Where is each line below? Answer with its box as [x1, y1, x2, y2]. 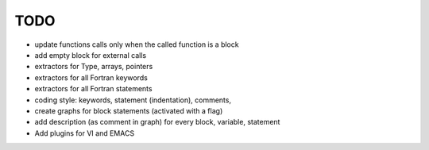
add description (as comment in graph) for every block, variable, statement [34, 117, 280, 127]
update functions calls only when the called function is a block [34, 40, 239, 49]
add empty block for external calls [34, 50, 147, 60]
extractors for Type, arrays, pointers [34, 62, 153, 71]
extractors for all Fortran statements [34, 84, 153, 94]
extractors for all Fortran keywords [34, 72, 149, 83]
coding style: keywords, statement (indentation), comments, [34, 95, 232, 105]
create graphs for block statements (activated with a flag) [34, 106, 223, 115]
